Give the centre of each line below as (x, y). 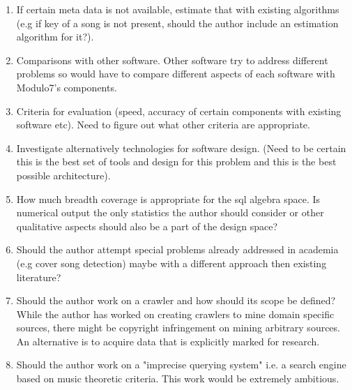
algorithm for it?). (55, 37)
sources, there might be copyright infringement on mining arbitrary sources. (178, 328)
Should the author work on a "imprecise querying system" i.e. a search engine (181, 365)
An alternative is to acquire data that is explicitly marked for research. (168, 341)
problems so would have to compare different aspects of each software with (176, 74)
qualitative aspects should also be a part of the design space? (147, 226)
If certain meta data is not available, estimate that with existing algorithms (178, 9)
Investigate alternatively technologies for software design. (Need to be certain (181, 148)
